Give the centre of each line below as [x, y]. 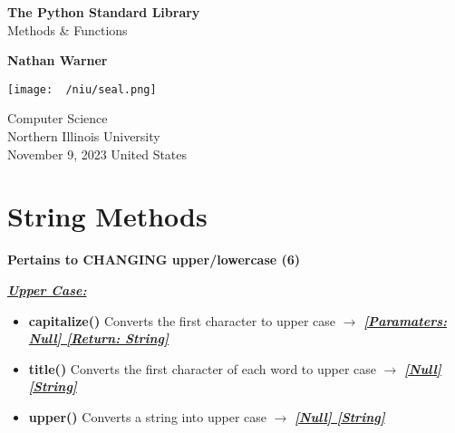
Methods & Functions [68, 29]
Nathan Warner [58, 60]
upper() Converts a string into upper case [148, 416]
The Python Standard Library [104, 12]
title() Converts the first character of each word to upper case [203, 368]
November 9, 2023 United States [97, 154]
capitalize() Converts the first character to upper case [182, 320]
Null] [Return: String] [99, 338]
